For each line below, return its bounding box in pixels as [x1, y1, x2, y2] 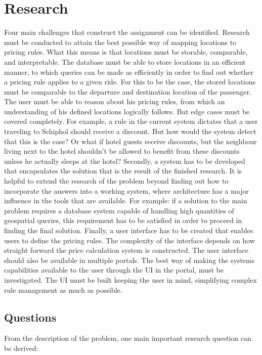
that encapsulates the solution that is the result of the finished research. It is [4, 165, 242, 176]
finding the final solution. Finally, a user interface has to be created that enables [4, 225, 253, 235]
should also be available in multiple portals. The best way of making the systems [4, 254, 255, 265]
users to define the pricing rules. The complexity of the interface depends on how [4, 235, 255, 245]
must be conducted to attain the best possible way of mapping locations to [4, 36, 236, 47]
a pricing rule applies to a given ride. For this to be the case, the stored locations [4, 76, 255, 87]
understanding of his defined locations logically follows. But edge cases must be [4, 106, 250, 116]
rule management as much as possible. [4, 284, 122, 295]
